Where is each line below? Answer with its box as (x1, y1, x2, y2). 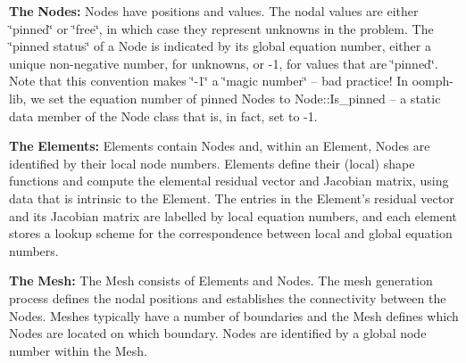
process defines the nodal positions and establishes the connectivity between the (9, 288, 446, 307)
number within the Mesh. (9, 341, 147, 359)
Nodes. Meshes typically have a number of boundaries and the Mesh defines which (9, 306, 459, 325)
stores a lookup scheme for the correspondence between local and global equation (9, 224, 453, 243)
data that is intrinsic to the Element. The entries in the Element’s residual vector (9, 188, 454, 207)
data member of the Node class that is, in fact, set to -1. (9, 106, 318, 125)
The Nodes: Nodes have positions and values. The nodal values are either (9, 2, 419, 20)
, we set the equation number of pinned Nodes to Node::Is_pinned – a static (22, 88, 441, 107)
